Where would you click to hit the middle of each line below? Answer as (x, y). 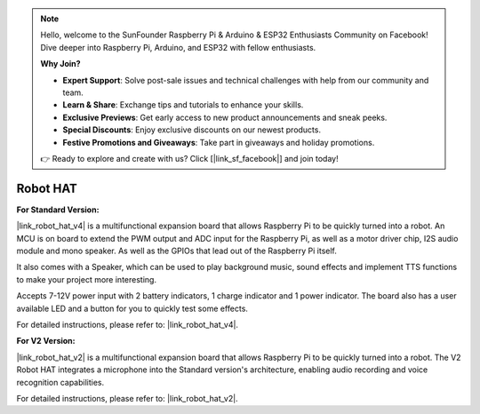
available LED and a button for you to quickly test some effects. (132, 308)
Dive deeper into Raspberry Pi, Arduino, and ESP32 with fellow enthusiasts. (178, 47)
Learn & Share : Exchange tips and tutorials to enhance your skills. (183, 105)
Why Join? (60, 64)
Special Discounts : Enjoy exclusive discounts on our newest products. (192, 130)
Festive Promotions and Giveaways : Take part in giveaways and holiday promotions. (219, 142)
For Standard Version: (58, 210)
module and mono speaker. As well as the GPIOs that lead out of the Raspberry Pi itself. (177, 251)
